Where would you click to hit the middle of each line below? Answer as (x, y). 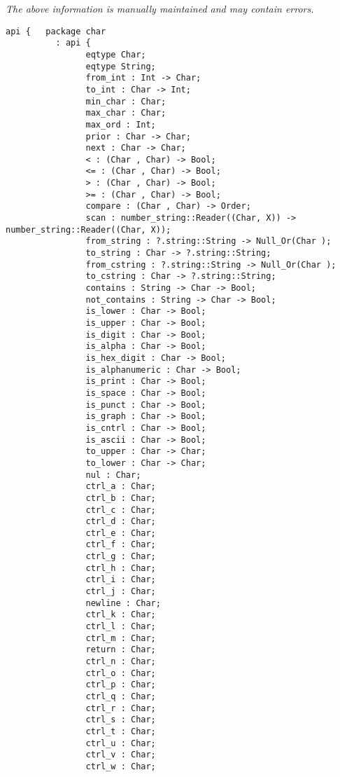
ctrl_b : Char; (121, 498)
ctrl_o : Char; (121, 673)
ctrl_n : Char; (121, 662)
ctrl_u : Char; (121, 743)
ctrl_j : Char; (121, 592)
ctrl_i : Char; (121, 580)
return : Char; (121, 650)
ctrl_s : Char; (121, 720)
